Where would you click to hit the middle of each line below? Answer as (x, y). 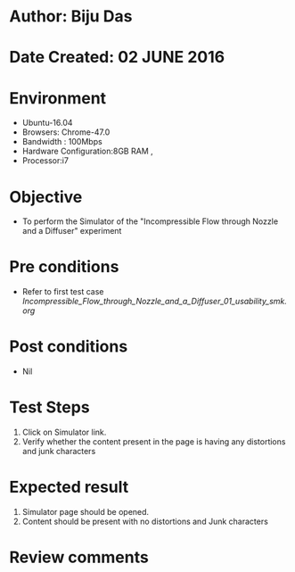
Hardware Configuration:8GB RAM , (87, 151)
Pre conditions (64, 267)
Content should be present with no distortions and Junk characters (145, 521)
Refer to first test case (63, 292)
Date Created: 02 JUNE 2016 (117, 58)
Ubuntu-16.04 (47, 123)
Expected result (69, 487)
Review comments (79, 557)
